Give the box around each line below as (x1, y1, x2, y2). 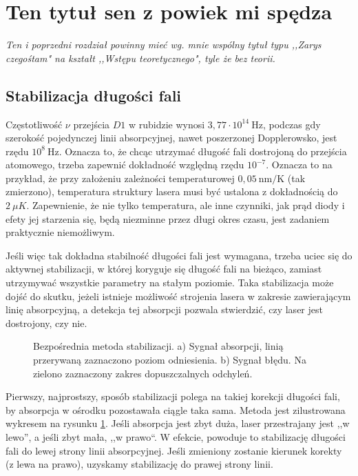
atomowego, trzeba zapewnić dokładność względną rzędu (6, 157, 244, 172)
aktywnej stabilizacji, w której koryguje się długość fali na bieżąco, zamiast (6, 261, 322, 276)
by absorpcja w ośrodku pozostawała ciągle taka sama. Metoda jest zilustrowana (6, 402, 346, 417)
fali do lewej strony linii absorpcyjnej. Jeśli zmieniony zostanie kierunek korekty (6, 443, 342, 457)
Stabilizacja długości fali (6, 84, 182, 106)
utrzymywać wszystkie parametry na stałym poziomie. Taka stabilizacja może (6, 275, 334, 290)
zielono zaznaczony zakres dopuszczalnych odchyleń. (33, 366, 253, 380)
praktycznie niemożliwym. (6, 225, 115, 239)
